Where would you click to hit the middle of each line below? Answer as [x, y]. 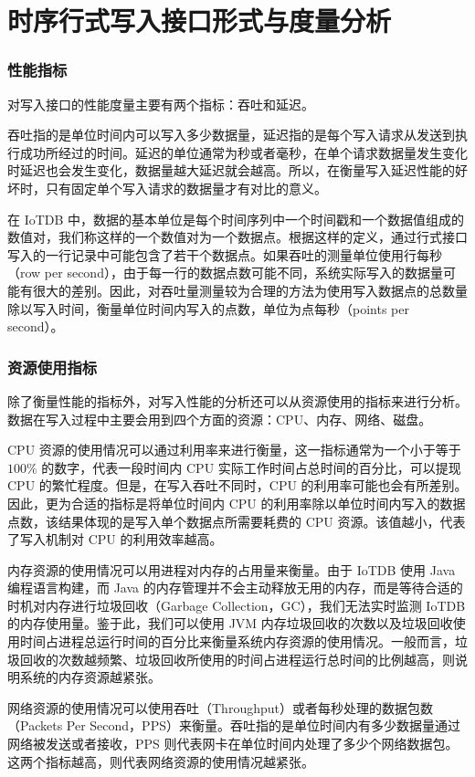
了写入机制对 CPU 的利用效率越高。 [115, 539]
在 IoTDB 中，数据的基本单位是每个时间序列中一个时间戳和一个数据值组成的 [236, 219]
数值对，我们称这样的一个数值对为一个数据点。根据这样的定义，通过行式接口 [237, 237]
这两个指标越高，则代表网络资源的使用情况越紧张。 [161, 761]
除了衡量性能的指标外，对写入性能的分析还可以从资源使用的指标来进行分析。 [237, 400]
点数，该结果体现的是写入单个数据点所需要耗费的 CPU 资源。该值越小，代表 [237, 521]
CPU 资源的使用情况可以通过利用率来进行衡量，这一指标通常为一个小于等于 [234, 450]
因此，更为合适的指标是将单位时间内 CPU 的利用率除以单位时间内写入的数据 [237, 503]
